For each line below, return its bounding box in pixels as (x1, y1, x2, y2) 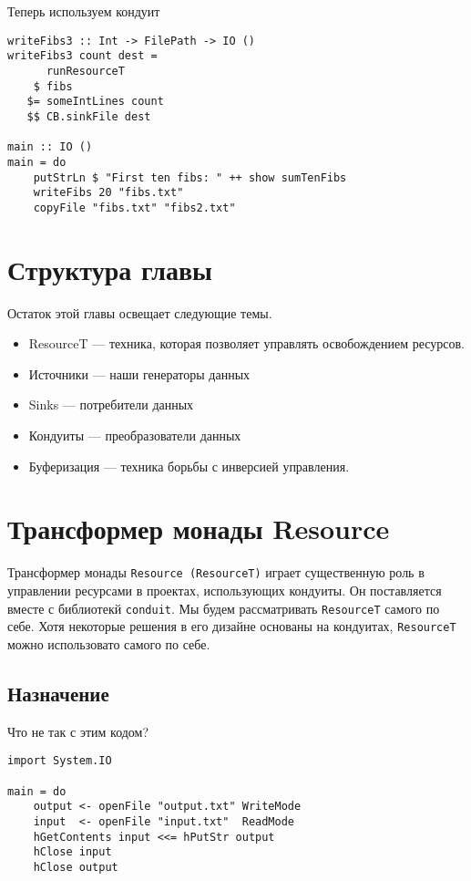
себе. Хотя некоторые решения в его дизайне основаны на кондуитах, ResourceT (7, 617, 456, 636)
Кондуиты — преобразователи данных (28, 425, 241, 444)
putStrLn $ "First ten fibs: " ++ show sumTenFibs (33, 171, 347, 184)
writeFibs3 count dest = (7, 49, 158, 63)
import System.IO (7, 754, 112, 768)
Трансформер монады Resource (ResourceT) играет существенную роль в (7, 563, 425, 582)
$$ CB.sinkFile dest (26, 109, 151, 123)
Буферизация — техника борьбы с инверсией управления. (28, 456, 350, 475)
